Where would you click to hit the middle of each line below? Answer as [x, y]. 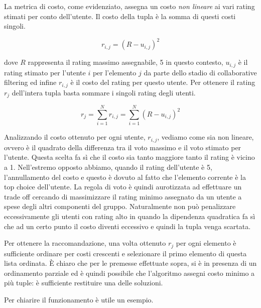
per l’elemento [114, 72]
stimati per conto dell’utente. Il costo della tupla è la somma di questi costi [120, 16]
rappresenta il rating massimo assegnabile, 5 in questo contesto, [125, 62]
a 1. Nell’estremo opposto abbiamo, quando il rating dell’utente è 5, [108, 167]
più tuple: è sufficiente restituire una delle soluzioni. [84, 283]
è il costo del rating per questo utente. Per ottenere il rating [163, 82]
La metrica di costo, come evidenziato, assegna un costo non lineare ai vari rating [129, 6]
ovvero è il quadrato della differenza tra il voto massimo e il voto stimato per [123, 147]
